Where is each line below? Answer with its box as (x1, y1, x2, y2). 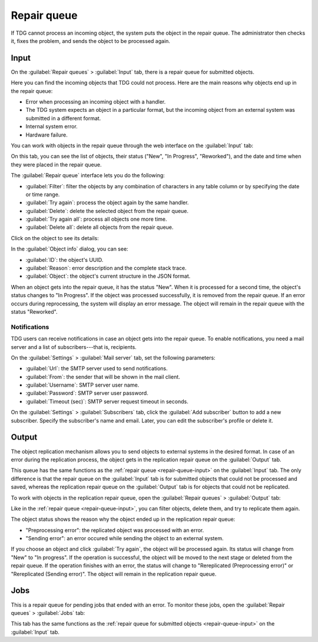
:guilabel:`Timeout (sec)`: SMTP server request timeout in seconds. (25, 398, 188, 405)
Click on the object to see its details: (11, 234, 100, 241)
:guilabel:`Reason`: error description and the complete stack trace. (25, 265, 187, 272)
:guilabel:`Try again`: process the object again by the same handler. (25, 199, 189, 206)
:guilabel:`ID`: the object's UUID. (25, 256, 104, 263)
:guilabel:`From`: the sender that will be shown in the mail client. (25, 373, 181, 380)
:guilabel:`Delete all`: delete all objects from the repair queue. (25, 224, 174, 231)
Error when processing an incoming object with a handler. (25, 98, 166, 105)
